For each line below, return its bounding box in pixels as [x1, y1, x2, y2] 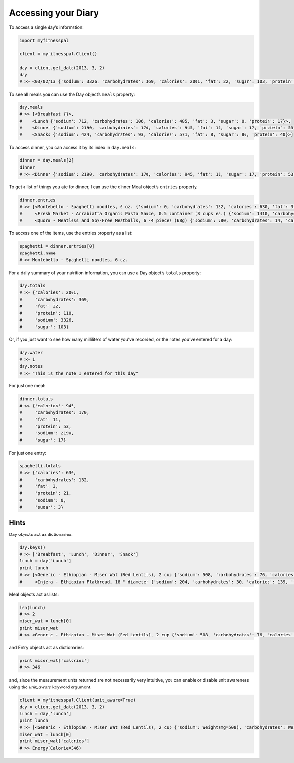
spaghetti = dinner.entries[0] [19, 243, 95, 249]
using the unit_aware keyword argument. [9, 684, 92, 690]
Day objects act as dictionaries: [9, 531, 73, 537]
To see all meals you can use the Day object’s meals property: [9, 91, 135, 97]
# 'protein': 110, [19, 310, 74, 316]
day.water [19, 350, 43, 356]
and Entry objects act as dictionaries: [9, 645, 84, 651]
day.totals [19, 283, 46, 289]
